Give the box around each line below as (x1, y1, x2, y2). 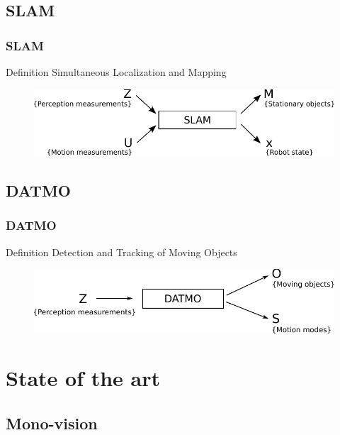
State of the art (6, 363, 161, 392)
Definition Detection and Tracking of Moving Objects (6, 244, 237, 259)
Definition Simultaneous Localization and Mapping (6, 65, 227, 79)
